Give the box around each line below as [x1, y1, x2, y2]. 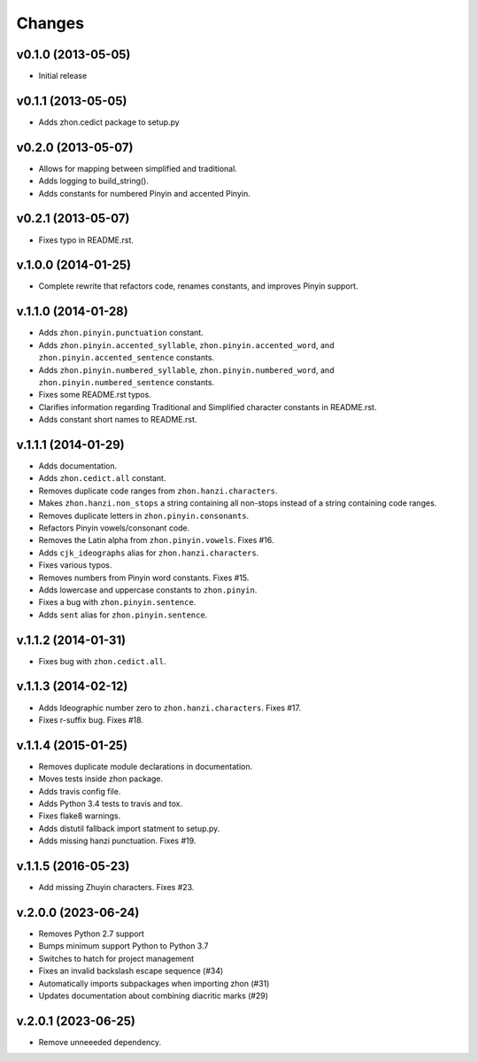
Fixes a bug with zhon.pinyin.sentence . [38, 597, 197, 608]
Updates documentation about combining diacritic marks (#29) [38, 990, 269, 1001]
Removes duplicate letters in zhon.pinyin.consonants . [38, 510, 250, 521]
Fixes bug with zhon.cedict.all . [38, 655, 166, 666]
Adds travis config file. [38, 786, 121, 796]
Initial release [38, 71, 88, 81]
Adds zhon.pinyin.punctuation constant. [38, 328, 204, 338]
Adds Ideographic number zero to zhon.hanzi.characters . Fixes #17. [38, 702, 301, 713]
